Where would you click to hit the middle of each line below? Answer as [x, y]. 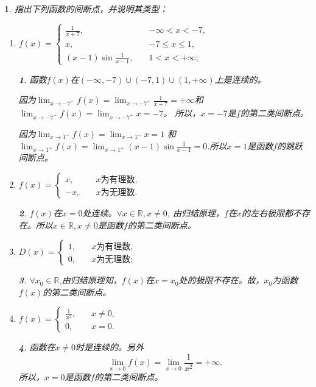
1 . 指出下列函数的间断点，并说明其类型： [86, 9]
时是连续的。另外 [110, 347]
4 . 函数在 [37, 347]
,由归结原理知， [90, 280]
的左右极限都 [267, 213]
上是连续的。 [240, 79]
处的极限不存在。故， [221, 280]
